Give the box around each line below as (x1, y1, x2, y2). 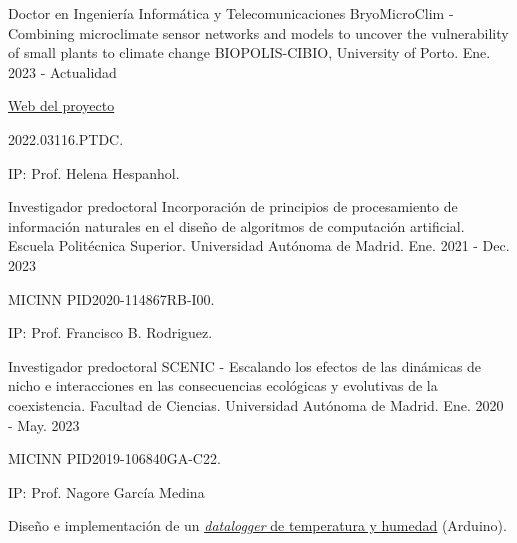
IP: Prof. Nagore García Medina (8, 481, 205, 502)
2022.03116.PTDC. (8, 128, 124, 149)
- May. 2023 (8, 414, 80, 435)
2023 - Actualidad (8, 61, 117, 82)
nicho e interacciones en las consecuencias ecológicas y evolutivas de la (8, 375, 438, 396)
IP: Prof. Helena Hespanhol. (8, 162, 180, 183)
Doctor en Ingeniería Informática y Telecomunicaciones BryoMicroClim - (8, 3, 454, 23)
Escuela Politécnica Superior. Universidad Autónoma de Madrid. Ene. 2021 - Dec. (8, 235, 510, 256)
